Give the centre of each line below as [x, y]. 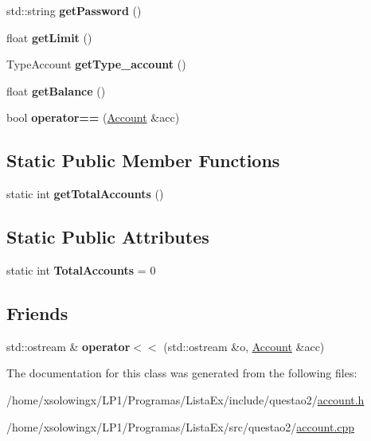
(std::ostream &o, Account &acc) [244, 346]
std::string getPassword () [74, 10]
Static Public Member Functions [143, 160]
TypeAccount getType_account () [96, 64]
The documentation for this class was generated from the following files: [182, 373]
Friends [37, 312]
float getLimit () [49, 37]
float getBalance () [56, 90]
